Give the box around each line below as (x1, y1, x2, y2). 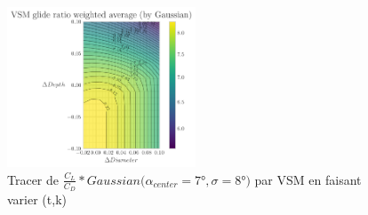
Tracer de (7, 170, 60, 188)
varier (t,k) (7, 189, 67, 208)
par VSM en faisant (254, 170, 362, 188)
